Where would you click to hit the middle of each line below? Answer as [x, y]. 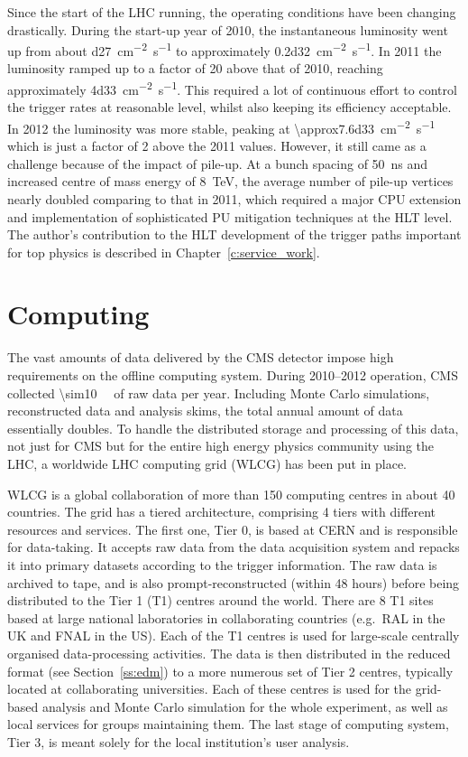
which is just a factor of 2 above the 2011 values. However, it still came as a [217, 146]
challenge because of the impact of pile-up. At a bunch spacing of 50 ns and [218, 163]
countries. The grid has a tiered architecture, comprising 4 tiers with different [222, 512]
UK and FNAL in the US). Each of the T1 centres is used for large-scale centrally [234, 636]
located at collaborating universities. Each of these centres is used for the [210, 689]
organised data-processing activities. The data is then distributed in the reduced [229, 653]
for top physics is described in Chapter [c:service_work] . [164, 252]
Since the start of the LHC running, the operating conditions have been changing [232, 12]
